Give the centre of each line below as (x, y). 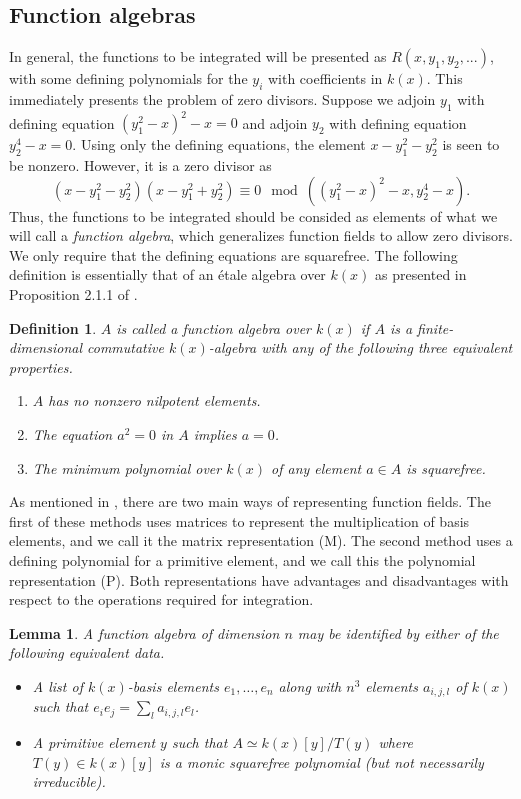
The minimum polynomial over (127, 467)
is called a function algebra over (213, 327)
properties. (41, 366)
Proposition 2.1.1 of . (73, 294)
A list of (57, 685)
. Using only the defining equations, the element (219, 144)
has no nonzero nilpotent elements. (154, 400)
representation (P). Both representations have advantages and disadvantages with (259, 579)
